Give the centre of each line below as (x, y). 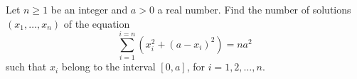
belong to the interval (108, 67)
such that (26, 67)
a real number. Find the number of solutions (254, 9)
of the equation (97, 23)
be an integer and (89, 9)
